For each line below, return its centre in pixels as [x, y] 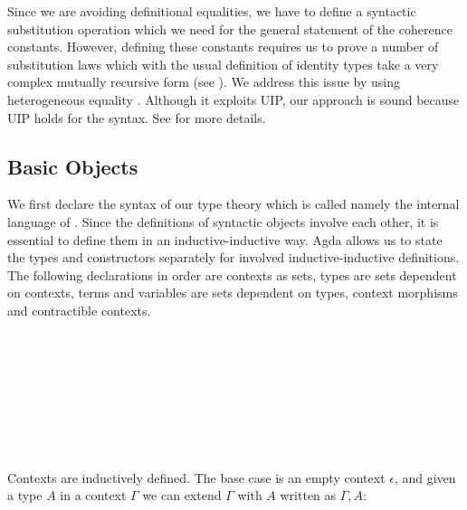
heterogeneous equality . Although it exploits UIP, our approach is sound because [233, 99]
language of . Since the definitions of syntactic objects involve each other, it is [223, 221]
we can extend [182, 495]
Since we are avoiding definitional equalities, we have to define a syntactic [212, 11]
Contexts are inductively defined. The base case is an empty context [196, 477]
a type [25, 495]
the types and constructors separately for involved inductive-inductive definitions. [233, 257]
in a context [93, 495]
